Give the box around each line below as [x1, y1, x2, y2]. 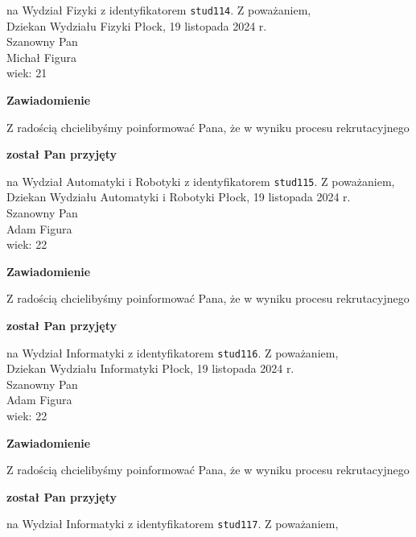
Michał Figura [6, 48, 77, 65]
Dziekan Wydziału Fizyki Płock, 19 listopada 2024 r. [6, 17, 267, 34]
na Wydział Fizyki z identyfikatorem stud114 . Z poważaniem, [6, 2, 311, 18]
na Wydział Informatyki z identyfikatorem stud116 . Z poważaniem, [6, 344, 339, 361]
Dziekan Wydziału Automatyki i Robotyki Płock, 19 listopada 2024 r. [6, 188, 351, 205]
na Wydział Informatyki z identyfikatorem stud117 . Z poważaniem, [6, 515, 339, 532]
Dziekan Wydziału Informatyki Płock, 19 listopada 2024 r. [6, 360, 294, 377]
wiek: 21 [6, 64, 47, 81]
